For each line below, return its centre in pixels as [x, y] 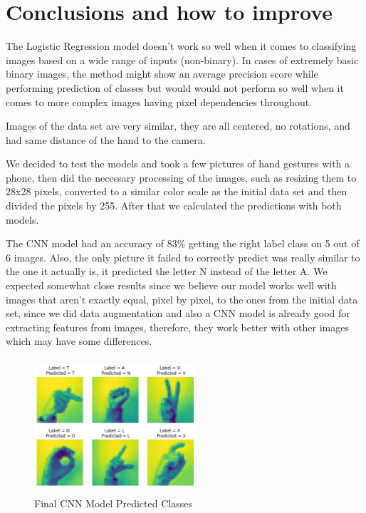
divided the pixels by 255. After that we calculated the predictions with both [174, 206]
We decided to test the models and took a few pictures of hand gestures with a [178, 164]
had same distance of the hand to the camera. [106, 139]
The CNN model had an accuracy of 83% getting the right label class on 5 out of [183, 243]
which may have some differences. [79, 341]
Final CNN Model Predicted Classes [113, 503]
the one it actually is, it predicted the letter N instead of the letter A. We [167, 271]
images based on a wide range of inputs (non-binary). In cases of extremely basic [182, 59]
